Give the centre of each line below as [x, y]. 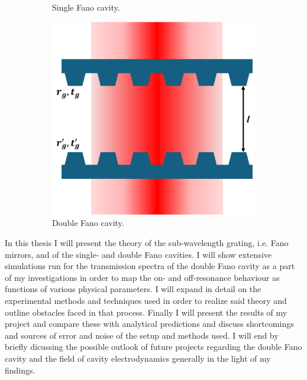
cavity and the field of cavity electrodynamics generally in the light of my [138, 358]
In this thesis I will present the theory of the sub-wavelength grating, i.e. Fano [147, 242]
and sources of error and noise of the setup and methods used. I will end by [142, 335]
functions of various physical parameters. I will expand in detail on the [133, 289]
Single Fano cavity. [86, 7]
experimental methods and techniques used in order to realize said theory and [146, 300]
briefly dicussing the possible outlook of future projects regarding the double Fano [153, 347]
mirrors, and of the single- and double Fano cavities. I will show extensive [138, 254]
